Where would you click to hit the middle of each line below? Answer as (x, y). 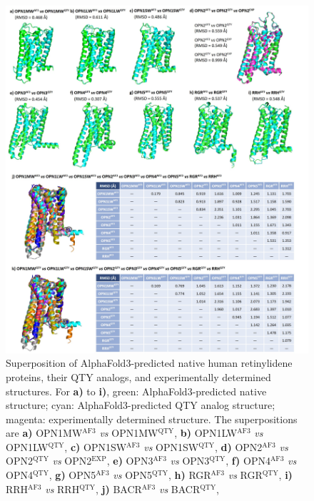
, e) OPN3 (130, 461)
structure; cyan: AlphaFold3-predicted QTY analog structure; (141, 405)
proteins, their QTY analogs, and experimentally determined (138, 376)
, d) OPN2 (238, 446)
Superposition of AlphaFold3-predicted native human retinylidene (149, 363)
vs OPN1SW (171, 446)
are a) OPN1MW (44, 433)
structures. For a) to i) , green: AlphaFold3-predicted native (136, 391)
